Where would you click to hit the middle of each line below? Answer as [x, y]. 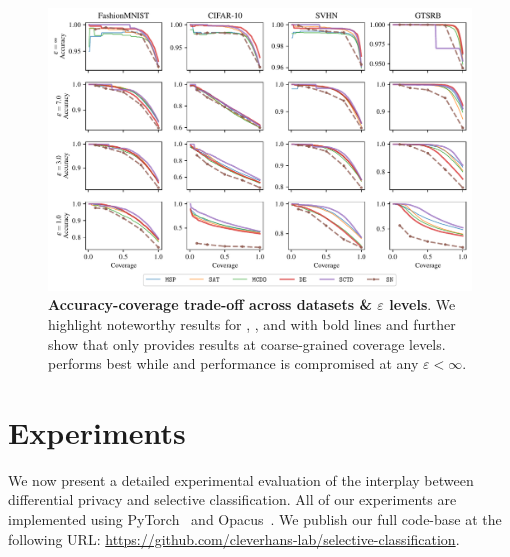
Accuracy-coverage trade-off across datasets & [210, 304]
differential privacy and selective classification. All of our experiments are [232, 499]
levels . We [422, 304]
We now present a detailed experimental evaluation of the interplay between [241, 479]
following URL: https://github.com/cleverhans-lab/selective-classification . [234, 538]
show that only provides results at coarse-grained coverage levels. [247, 343]
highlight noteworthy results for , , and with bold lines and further [252, 323]
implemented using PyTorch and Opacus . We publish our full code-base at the [255, 519]
